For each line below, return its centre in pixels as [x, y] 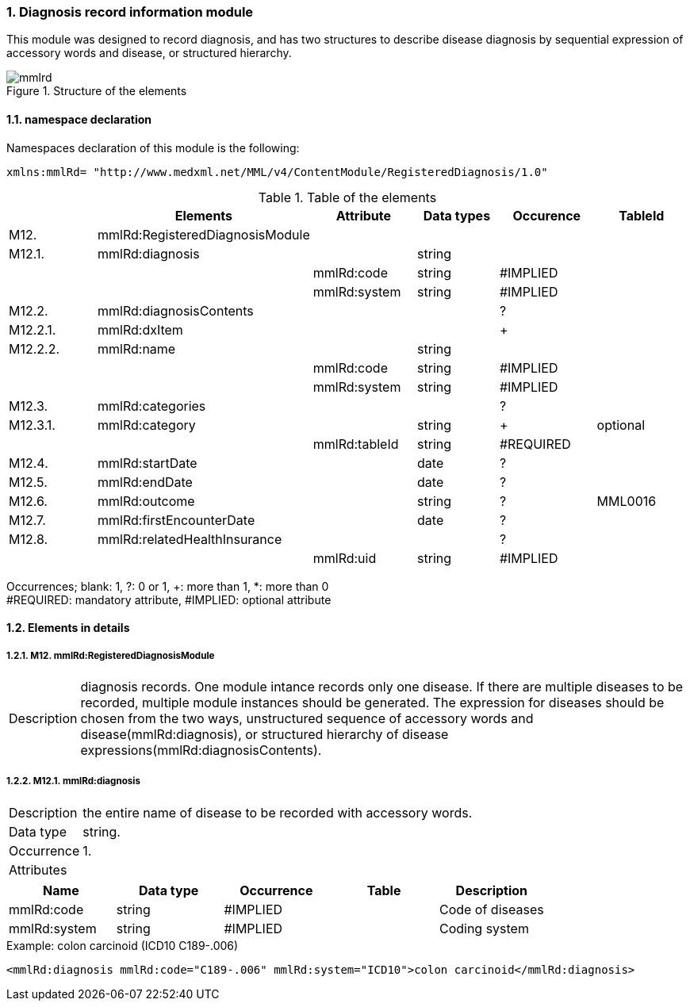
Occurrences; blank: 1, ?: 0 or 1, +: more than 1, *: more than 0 [168, 586]
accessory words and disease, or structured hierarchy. [149, 53]
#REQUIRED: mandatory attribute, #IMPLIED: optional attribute [169, 599]
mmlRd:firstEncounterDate [176, 520]
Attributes [38, 869]
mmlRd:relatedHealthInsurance [190, 539]
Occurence [547, 215]
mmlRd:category [147, 425]
